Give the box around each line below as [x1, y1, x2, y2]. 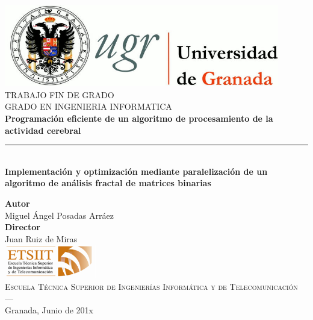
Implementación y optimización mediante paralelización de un [5, 165, 268, 177]
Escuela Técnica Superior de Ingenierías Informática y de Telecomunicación [5, 280, 298, 293]
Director [5, 221, 40, 233]
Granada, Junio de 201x [5, 304, 93, 316]
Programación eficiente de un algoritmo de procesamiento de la [5, 111, 273, 124]
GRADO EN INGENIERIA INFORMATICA [5, 100, 172, 113]
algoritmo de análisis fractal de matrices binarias [5, 177, 211, 189]
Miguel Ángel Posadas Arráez [5, 209, 114, 221]
